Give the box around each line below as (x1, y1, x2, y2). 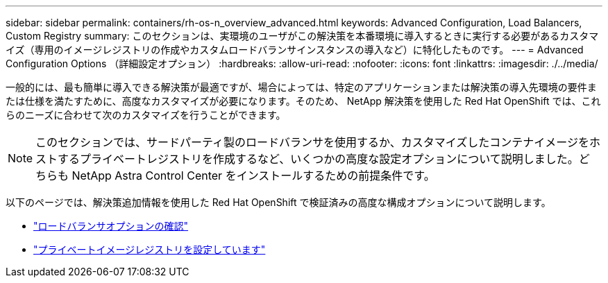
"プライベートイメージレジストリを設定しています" (33, 243, 266, 255)
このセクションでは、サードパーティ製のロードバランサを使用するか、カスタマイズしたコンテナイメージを (35, 135, 589, 149)
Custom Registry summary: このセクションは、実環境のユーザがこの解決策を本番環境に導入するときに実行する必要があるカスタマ (6, 30, 599, 42)
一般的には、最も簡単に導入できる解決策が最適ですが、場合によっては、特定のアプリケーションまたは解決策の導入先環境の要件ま (6, 81, 597, 93)
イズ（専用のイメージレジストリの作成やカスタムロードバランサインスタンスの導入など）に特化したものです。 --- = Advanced (6, 44, 584, 55)
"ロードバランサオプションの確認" (33, 220, 189, 232)
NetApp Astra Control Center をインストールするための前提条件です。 (71, 169, 435, 182)
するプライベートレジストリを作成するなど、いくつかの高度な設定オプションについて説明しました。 (58, 152, 579, 166)
